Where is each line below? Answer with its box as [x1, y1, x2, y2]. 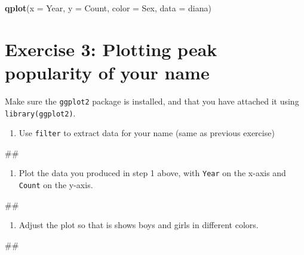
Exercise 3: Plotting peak [5, 36, 217, 61]
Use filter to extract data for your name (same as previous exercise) [19, 127, 275, 139]
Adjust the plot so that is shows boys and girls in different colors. [19, 219, 259, 231]
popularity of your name [5, 60, 210, 84]
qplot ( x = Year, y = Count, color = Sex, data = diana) [5, 2, 211, 14]
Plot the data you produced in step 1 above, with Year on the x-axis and [19, 167, 286, 179]
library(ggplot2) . [5, 106, 76, 119]
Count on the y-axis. [19, 179, 93, 191]
